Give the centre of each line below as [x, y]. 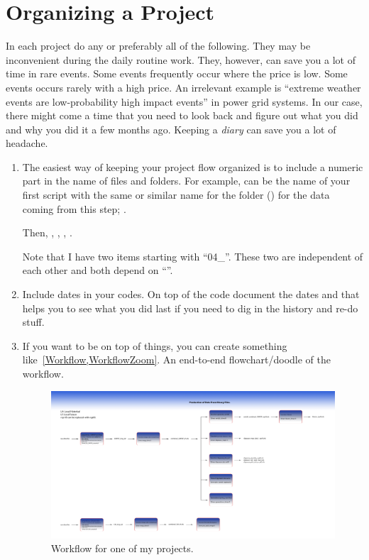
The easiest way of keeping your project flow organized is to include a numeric [193, 166]
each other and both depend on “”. [98, 270]
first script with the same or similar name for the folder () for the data [176, 195]
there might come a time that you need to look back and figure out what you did [182, 115]
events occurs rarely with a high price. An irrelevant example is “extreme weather [183, 87]
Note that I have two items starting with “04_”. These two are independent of [193, 256]
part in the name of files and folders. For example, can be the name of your [186, 181]
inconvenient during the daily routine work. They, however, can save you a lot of [181, 59]
